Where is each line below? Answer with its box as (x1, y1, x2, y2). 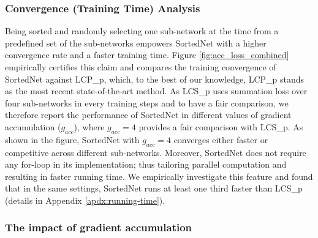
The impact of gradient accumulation (5, 220, 192, 235)
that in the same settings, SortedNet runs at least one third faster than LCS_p (5, 182, 303, 195)
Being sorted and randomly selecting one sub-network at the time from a (5, 24, 279, 37)
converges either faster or (173, 133, 268, 146)
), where (74, 120, 105, 133)
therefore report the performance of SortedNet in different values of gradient (5, 108, 292, 121)
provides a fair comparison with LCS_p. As (138, 120, 303, 133)
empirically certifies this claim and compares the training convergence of (5, 61, 276, 73)
